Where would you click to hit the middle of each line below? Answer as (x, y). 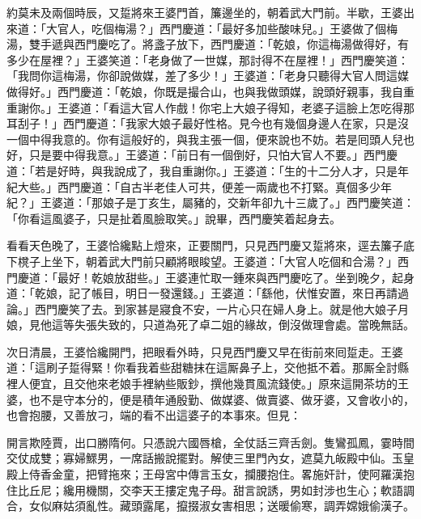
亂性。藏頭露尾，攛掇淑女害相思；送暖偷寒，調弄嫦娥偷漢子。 (250, 506)
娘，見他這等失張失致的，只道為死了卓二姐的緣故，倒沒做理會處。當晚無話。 (210, 325)
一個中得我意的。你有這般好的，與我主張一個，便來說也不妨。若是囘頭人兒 (205, 139)
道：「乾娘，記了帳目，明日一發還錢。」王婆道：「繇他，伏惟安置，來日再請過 (208, 293)
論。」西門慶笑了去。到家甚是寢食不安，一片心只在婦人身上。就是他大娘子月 (208, 308)
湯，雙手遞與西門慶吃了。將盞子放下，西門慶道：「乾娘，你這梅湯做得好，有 (208, 44)
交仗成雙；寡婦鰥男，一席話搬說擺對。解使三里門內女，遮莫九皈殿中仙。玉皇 (210, 458)
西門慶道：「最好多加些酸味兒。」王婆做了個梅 (278, 28)
